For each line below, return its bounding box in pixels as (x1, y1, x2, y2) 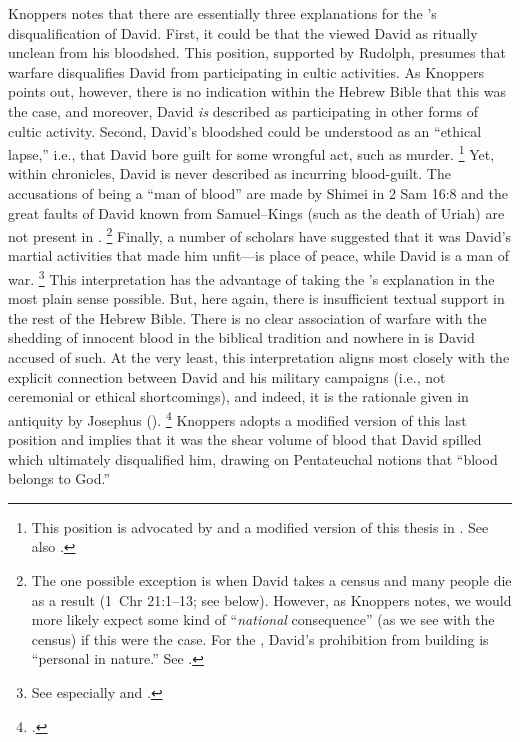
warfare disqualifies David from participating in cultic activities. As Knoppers (8, 61, 485, 82)
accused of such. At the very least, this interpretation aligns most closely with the (8, 347, 510, 368)
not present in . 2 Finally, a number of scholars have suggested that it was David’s (8, 223, 512, 246)
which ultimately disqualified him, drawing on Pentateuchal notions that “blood (8, 448, 498, 469)
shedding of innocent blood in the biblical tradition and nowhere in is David (8, 327, 475, 348)
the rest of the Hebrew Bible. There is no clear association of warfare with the (8, 307, 487, 328)
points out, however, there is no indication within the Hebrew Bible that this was (8, 81, 507, 102)
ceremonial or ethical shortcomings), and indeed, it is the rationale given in (8, 386, 469, 407)
